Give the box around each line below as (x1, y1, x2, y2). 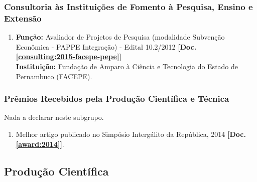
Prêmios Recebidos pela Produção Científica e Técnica (4, 92, 229, 105)
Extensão (4, 12, 42, 24)
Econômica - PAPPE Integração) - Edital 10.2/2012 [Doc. (16, 41, 197, 52)
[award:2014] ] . (16, 138, 64, 149)
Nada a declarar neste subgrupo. (4, 112, 104, 122)
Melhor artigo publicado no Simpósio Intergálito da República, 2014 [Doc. (16, 128, 246, 139)
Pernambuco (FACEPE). (16, 71, 92, 81)
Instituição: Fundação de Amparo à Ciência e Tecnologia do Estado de (16, 61, 238, 71)
